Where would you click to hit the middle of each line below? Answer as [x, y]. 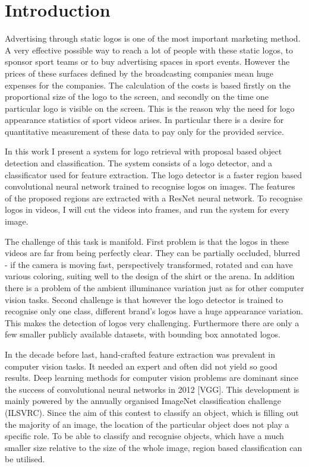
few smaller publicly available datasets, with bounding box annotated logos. [143, 334]
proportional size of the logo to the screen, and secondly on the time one [137, 97]
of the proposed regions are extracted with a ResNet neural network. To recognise [154, 198]
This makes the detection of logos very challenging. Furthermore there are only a [152, 322]
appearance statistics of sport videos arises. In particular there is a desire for [144, 120]
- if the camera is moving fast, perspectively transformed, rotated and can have [149, 264]
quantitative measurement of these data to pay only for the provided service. [144, 131]
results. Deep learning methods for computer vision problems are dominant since [152, 378]
